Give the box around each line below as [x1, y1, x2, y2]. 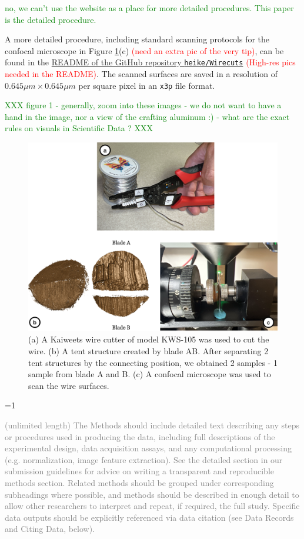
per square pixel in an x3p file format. [78, 79, 215, 91]
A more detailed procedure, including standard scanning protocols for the [5, 33, 270, 45]
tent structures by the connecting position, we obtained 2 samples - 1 [28, 356, 278, 368]
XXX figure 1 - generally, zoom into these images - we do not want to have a [5, 99, 282, 111]
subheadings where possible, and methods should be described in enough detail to [5, 488, 299, 500]
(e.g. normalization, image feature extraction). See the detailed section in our [5, 453, 283, 465]
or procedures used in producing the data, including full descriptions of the [5, 430, 275, 442]
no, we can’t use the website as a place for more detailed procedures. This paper [5, 2, 294, 14]
